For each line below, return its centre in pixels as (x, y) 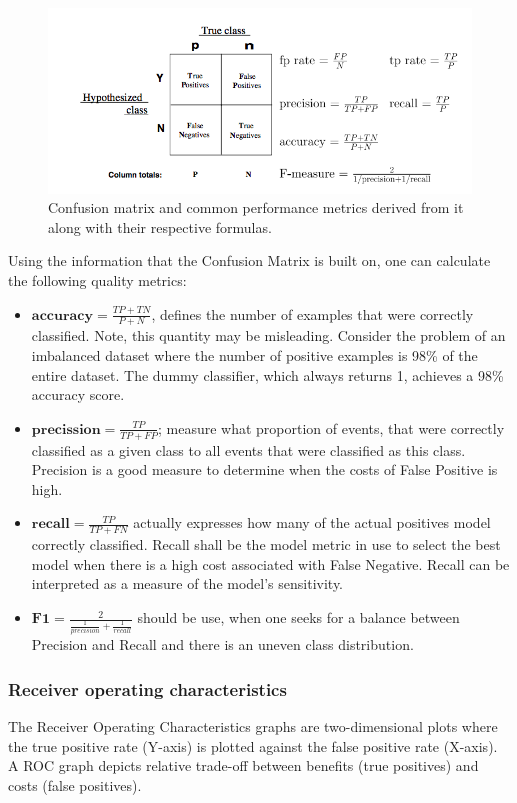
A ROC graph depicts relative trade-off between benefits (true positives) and (243, 765)
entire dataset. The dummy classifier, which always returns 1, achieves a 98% (267, 374)
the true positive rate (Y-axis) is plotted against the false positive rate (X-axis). (253, 745)
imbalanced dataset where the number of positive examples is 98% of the (254, 355)
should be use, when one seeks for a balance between (298, 617)
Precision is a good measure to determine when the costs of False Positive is (264, 469)
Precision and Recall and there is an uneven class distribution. (222, 644)
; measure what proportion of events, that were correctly (331, 427)
